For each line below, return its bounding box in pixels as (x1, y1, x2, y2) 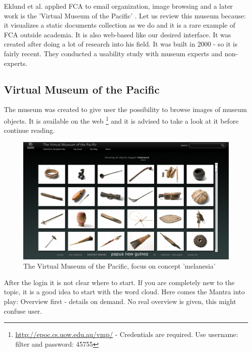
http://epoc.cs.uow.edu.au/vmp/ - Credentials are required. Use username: (15, 329, 238, 339)
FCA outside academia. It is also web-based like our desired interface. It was (4, 29, 231, 39)
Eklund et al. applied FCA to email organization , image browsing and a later (4, 1, 233, 11)
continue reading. (4, 125, 55, 135)
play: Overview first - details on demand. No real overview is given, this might (4, 296, 236, 306)
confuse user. (4, 305, 42, 316)
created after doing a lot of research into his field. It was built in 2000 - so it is (4, 39, 237, 49)
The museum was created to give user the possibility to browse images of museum (4, 104, 247, 114)
